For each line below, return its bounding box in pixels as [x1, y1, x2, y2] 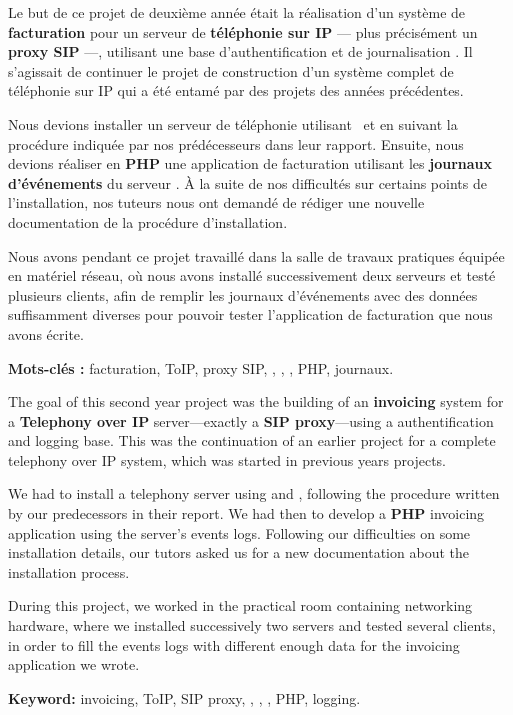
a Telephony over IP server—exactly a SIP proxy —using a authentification [8, 410, 494, 431]
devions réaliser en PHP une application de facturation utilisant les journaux [8, 153, 492, 174]
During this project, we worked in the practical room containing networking [8, 595, 473, 616]
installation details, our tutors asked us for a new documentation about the [8, 542, 469, 563]
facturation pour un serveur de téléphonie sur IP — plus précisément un [8, 21, 478, 42]
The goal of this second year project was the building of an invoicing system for [8, 391, 504, 412]
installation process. [8, 561, 130, 582]
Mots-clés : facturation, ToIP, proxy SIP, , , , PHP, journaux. [8, 357, 394, 378]
